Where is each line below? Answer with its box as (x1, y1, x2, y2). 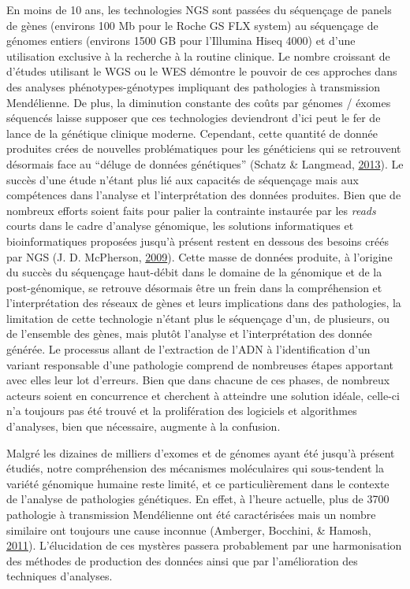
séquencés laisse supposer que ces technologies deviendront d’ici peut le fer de (6, 109, 381, 126)
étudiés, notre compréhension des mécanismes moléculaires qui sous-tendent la (6, 460, 385, 476)
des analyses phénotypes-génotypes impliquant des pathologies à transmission (6, 78, 381, 94)
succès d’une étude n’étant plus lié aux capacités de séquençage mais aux (6, 171, 359, 187)
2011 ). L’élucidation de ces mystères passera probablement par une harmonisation (6, 537, 402, 554)
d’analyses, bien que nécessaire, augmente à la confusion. (6, 418, 281, 435)
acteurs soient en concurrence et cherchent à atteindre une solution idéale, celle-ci (6, 387, 400, 403)
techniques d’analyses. (6, 568, 113, 584)
